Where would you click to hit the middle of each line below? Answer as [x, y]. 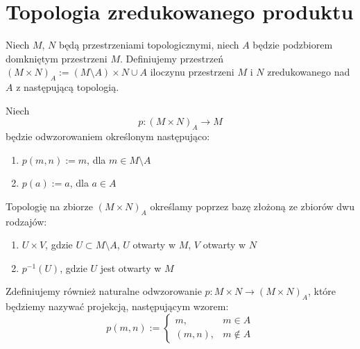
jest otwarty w [131, 267]
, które [322, 291]
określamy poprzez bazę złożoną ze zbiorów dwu [252, 206]
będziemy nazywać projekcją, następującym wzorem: [117, 306]
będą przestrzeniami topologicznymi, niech [149, 45]
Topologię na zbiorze [50, 206]
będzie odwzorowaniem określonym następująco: [108, 136]
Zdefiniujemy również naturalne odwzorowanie [104, 291]
